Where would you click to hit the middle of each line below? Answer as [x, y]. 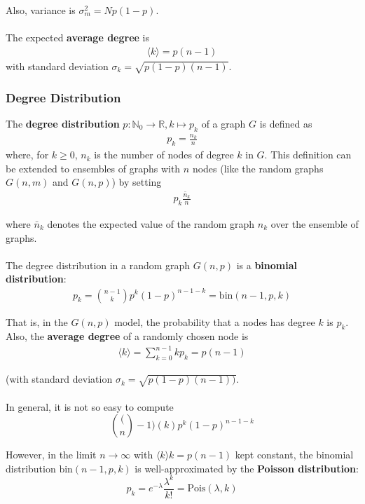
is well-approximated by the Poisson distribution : [247, 468]
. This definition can [308, 155]
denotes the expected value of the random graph [151, 224]
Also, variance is [41, 10]
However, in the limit [51, 455]
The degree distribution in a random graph [98, 265]
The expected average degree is [77, 38]
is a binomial [267, 265]
